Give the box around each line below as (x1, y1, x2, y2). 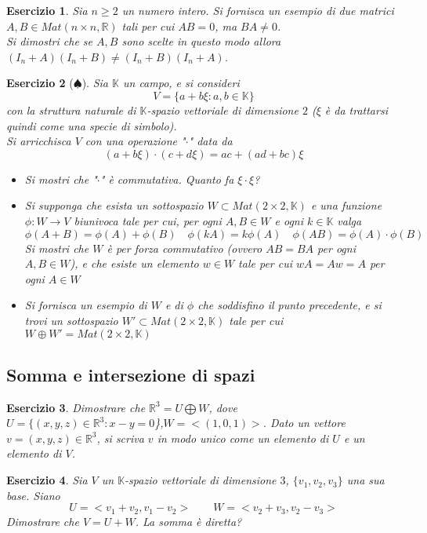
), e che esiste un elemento (70, 255, 199, 272)
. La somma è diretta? (135, 513, 242, 529)
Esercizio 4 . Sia (6, 472, 88, 488)
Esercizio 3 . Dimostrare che (6, 399, 146, 415)
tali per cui (121, 17, 175, 34)
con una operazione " (85, 133, 186, 149)
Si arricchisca (6, 133, 71, 149)
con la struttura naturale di (6, 101, 136, 118)
